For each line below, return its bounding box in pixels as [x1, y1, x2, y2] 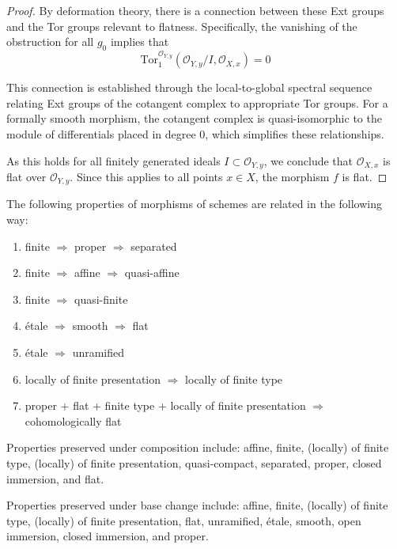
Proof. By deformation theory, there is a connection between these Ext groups [6, 2, 384, 18]
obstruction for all [6, 33, 94, 50]
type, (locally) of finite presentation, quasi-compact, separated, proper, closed [6, 455, 382, 471]
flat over [6, 168, 47, 185]
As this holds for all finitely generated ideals [6, 152, 221, 168]
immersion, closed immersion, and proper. [6, 528, 209, 544]
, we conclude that [263, 152, 354, 168]
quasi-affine [124, 264, 180, 281]
